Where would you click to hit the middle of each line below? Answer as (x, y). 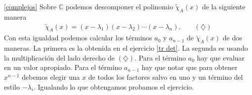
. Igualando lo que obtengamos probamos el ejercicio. (114, 86)
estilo (12, 86)
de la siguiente (224, 6)
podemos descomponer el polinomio (119, 6)
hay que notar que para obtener (189, 67)
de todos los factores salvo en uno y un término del (166, 77)
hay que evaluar (221, 57)
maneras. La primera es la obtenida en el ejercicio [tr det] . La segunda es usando (126, 48)
